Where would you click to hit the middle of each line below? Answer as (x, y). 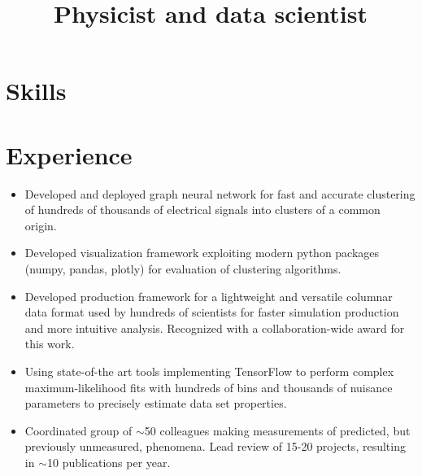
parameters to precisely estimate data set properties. (156, 403)
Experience (69, 154)
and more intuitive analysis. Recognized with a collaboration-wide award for (215, 328)
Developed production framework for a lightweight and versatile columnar (209, 296)
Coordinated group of (78, 430)
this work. (50, 344)
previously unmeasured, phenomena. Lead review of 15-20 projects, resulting (215, 446)
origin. (41, 225)
